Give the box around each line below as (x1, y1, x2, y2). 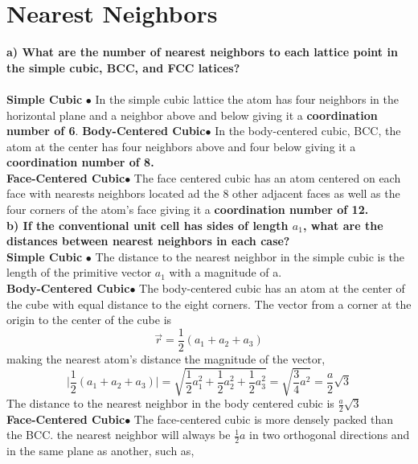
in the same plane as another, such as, (6, 442, 195, 459)
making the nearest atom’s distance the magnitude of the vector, (6, 350, 326, 367)
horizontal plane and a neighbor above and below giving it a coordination (6, 106, 378, 123)
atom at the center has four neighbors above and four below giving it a (6, 138, 356, 154)
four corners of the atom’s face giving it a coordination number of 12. (6, 201, 369, 218)
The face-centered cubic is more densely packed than (133, 410, 393, 427)
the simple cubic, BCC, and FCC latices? (6, 59, 240, 76)
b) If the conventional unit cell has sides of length (6, 216, 289, 233)
